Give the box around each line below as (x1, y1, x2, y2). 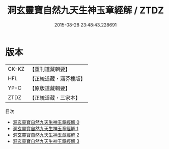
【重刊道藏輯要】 (29, 66, 70, 73)
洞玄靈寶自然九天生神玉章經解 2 (12, 132, 80, 138)
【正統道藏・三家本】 (29, 94, 80, 101)
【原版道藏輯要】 (29, 84, 70, 92)
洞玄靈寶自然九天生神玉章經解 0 (12, 119, 80, 125)
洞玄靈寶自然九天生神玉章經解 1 (12, 125, 79, 131)
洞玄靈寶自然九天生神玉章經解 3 (12, 138, 80, 144)
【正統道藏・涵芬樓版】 (29, 75, 86, 82)
